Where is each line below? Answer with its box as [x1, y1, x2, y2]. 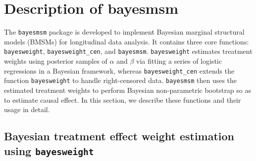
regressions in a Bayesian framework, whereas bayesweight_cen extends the [4, 65, 235, 76]
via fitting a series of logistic [136, 56, 222, 66]
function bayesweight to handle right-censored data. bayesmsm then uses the [4, 75, 237, 85]
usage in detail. [4, 104, 50, 115]
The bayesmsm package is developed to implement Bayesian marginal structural [4, 27, 245, 37]
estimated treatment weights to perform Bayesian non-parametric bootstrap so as [4, 84, 252, 95]
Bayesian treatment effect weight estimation [4, 128, 235, 144]
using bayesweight [4, 143, 94, 158]
